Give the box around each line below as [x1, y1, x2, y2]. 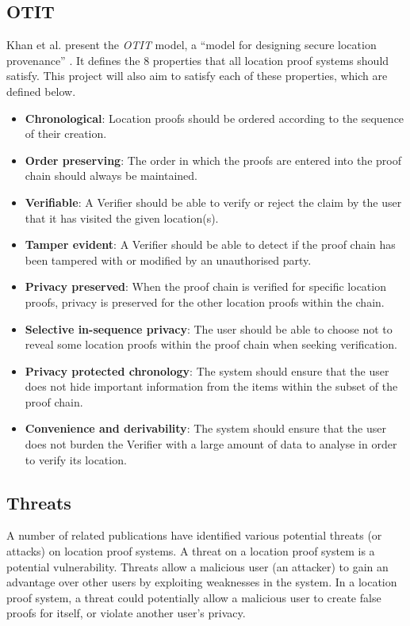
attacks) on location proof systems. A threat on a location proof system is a [6, 543, 375, 559]
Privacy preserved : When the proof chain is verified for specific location [25, 278, 386, 295]
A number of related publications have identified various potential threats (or [6, 527, 382, 544]
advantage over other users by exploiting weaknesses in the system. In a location [6, 574, 397, 590]
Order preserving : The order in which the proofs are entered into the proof [25, 151, 401, 168]
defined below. [6, 82, 76, 99]
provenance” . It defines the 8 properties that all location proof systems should [6, 52, 389, 68]
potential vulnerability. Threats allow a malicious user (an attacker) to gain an [6, 558, 389, 574]
